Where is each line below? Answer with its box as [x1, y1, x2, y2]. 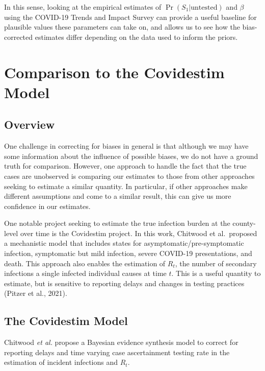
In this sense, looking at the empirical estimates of [4, 2, 162, 12]
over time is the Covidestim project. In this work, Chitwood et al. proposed [20, 227, 257, 238]
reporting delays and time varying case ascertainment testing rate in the [4, 346, 230, 357]
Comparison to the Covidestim [4, 61, 225, 82]
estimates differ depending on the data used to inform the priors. [35, 31, 238, 42]
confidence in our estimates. [4, 200, 91, 211]
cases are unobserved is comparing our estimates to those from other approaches [4, 170, 255, 181]
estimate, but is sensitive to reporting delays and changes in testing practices [4, 277, 245, 288]
